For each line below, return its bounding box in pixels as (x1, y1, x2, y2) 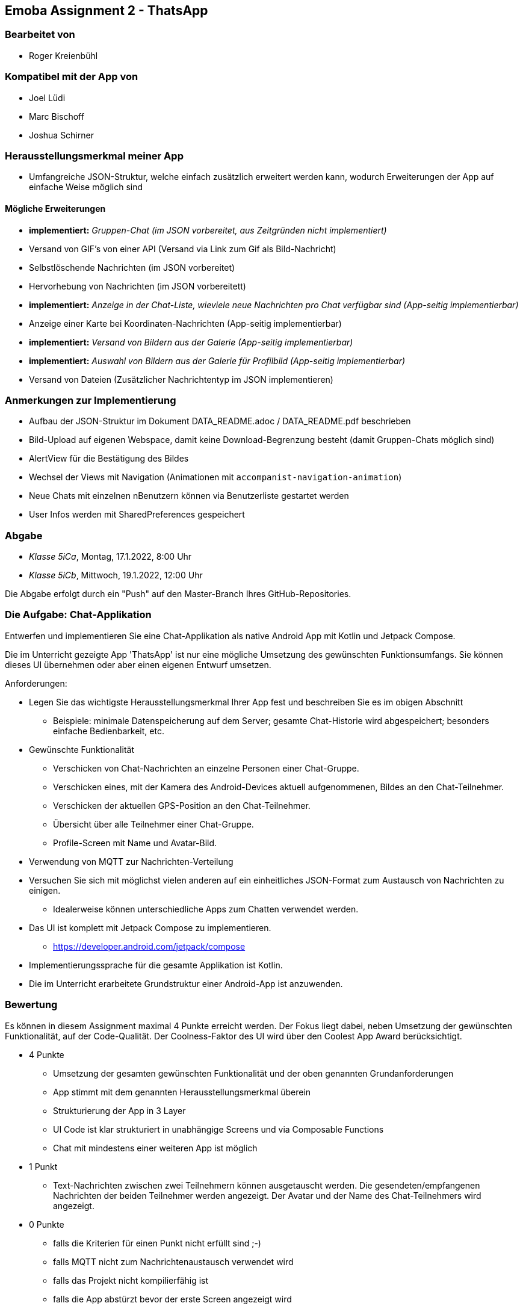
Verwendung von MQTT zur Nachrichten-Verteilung (29, 856, 234, 867)
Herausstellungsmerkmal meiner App (5, 149, 184, 162)
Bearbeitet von (5, 28, 75, 41)
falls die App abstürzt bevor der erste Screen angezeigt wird (53, 1293, 292, 1304)
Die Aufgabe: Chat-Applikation (5, 608, 152, 621)
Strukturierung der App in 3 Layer (53, 1105, 186, 1116)
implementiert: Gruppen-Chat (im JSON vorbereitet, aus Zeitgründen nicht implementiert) (29, 224, 387, 235)
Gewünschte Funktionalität (29, 744, 134, 755)
